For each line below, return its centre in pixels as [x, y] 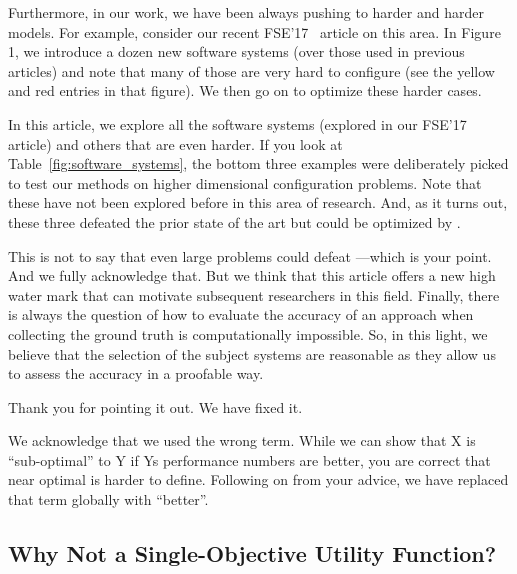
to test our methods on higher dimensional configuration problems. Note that [245, 182]
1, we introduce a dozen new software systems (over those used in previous [236, 51]
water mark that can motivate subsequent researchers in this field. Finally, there [254, 294]
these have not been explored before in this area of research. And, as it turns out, [258, 202]
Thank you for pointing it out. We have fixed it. [155, 406]
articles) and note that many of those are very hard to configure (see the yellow [251, 70]
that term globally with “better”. [108, 499]
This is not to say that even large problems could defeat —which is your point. [250, 255]
